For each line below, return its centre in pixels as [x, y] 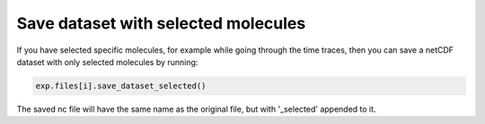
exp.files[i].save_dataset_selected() [121, 86]
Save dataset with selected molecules [161, 23]
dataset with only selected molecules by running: [107, 62]
